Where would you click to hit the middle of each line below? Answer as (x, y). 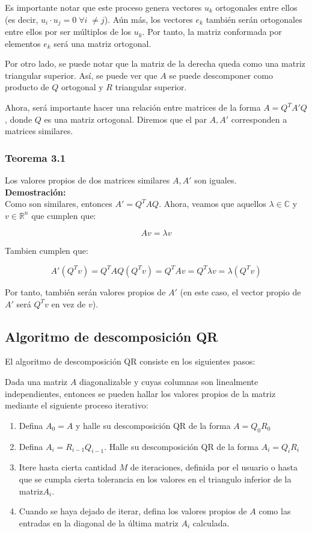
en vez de (69, 303)
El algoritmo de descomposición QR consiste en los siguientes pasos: (130, 361)
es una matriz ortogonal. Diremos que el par (125, 119)
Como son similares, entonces (59, 204)
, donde (19, 119)
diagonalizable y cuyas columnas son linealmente (169, 381)
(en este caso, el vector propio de (240, 291)
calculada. (211, 522)
